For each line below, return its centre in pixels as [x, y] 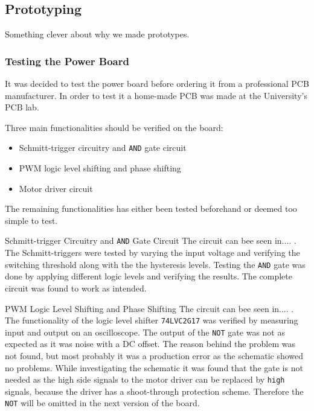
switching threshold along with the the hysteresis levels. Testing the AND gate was [155, 264]
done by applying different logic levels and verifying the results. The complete [149, 276]
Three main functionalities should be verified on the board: [114, 127]
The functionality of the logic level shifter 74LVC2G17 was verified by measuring [152, 320]
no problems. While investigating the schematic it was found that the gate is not [154, 367]
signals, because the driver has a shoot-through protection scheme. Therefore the [154, 391]
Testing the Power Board [67, 61]
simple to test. [31, 220]
